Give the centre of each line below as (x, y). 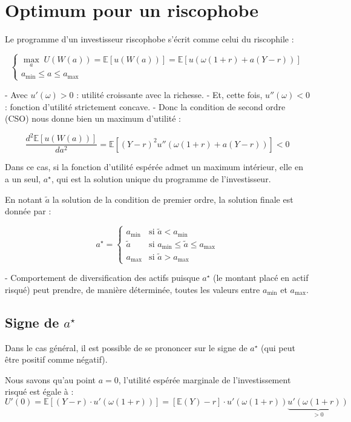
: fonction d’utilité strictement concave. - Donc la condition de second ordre (145, 106)
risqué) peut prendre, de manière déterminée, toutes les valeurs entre (133, 289)
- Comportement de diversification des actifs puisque (102, 278)
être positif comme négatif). (56, 359)
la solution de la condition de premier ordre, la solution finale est (173, 199)
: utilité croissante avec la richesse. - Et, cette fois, (169, 94)
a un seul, (23, 178)
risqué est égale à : (39, 391)
